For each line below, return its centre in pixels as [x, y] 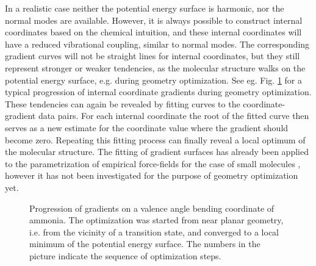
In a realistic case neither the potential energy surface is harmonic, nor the [145, 8]
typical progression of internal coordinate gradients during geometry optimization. [158, 92]
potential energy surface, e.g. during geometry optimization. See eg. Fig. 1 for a [153, 80]
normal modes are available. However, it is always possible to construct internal [154, 20]
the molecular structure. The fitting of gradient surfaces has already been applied [157, 152]
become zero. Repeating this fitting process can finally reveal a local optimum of [155, 139]
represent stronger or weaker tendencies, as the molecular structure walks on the [155, 67]
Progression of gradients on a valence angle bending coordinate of [152, 208]
